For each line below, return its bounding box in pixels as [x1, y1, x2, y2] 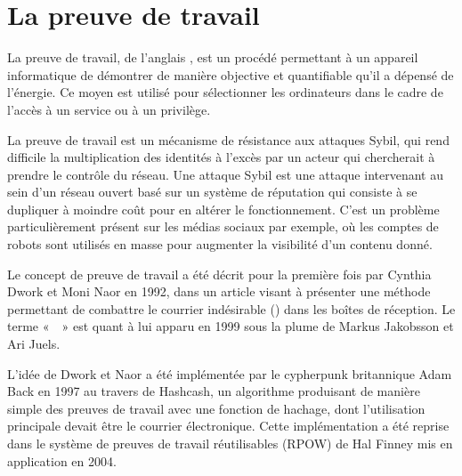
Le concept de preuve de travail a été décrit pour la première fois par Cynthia [7, 264, 432, 283]
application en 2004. [7, 451, 117, 470]
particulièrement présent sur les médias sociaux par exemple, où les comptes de [7, 217, 439, 236]
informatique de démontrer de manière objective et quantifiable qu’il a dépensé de [7, 65, 454, 84]
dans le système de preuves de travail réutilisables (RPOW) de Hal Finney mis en [7, 434, 453, 452]
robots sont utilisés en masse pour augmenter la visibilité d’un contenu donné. [7, 235, 433, 254]
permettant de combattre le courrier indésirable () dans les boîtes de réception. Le [7, 299, 456, 318]
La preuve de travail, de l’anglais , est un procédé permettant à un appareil [7, 48, 418, 67]
